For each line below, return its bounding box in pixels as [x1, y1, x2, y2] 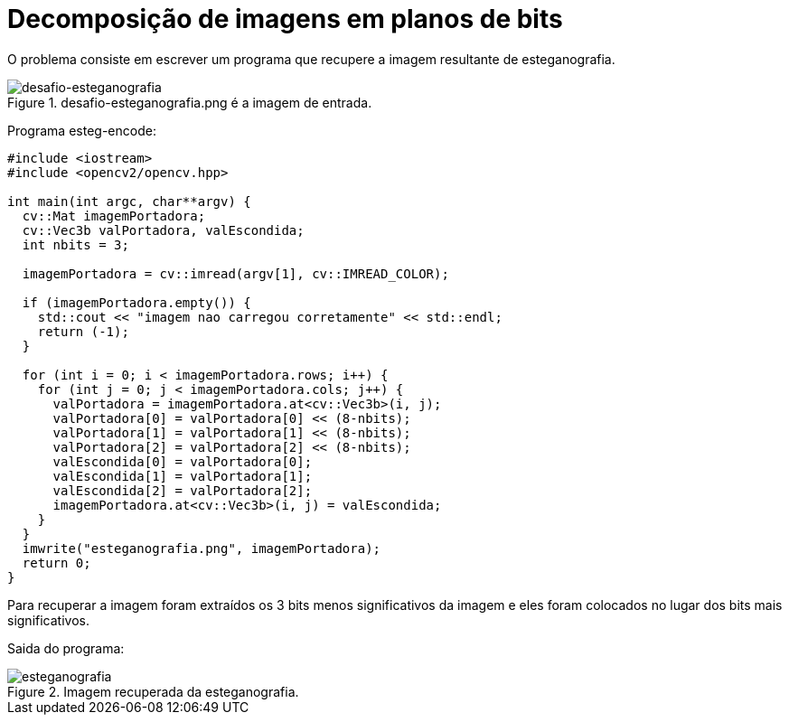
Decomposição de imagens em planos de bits [7, 4, 563, 34]
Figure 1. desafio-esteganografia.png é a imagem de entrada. [7, 94, 372, 110]
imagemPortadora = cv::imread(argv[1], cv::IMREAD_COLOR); [22, 266, 449, 281]
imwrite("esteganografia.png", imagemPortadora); [22, 540, 381, 556]
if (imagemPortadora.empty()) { [22, 295, 251, 310]
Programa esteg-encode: [7, 122, 156, 138]
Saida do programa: [7, 640, 125, 656]
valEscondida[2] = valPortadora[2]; [52, 483, 313, 498]
